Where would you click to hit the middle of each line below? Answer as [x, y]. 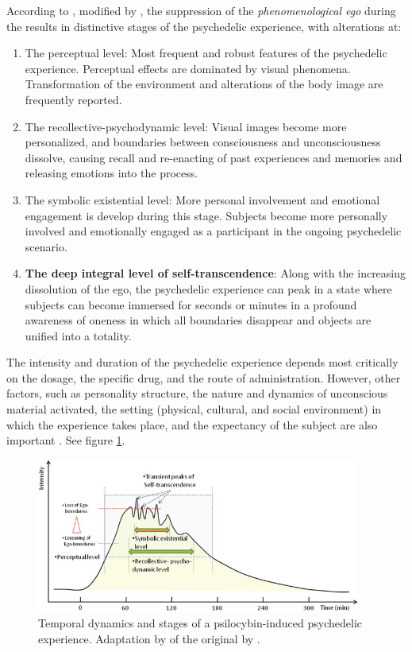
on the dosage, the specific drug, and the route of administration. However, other [204, 377]
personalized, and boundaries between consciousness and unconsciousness [203, 142]
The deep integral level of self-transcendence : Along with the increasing [216, 273]
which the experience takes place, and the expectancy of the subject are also [192, 424]
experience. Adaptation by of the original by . [149, 638]
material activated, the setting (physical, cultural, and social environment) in [194, 409]
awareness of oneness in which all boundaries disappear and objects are [198, 320]
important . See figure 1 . [66, 440]
